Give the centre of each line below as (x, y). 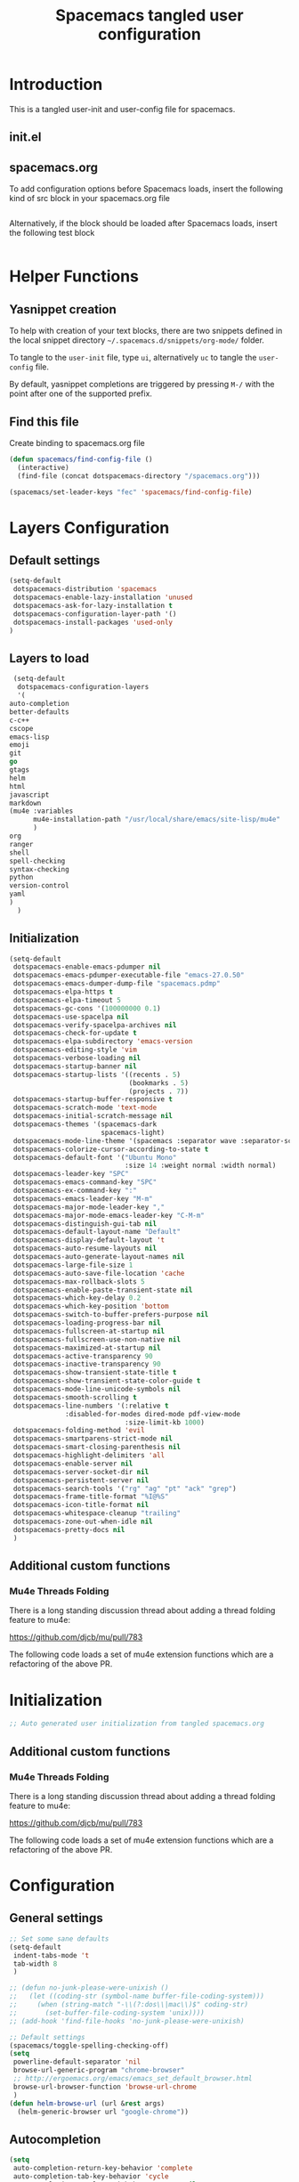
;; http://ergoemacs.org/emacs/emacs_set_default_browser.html (133, 2079)
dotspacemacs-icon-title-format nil (81, 1505)
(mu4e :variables (41, 811)
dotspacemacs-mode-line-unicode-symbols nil (97, 1390)
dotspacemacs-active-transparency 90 (83, 1356)
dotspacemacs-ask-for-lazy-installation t (93, 606)
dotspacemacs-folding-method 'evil (79, 1431)
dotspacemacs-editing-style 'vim (75, 1050)
